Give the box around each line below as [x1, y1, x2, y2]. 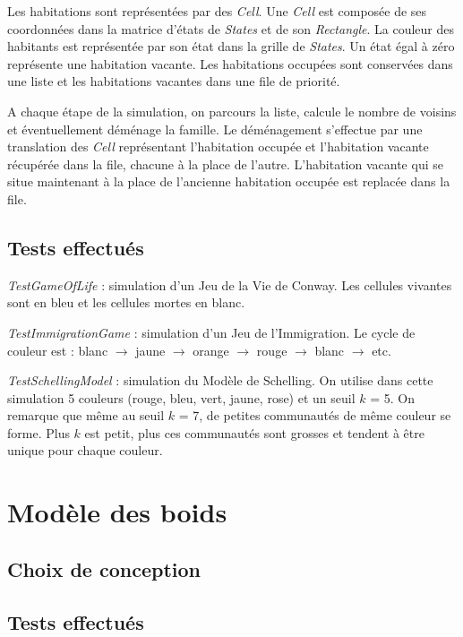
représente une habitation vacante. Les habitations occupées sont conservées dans [7, 54, 453, 73]
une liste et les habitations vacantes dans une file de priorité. [7, 72, 340, 90]
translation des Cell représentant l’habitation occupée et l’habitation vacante [7, 137, 429, 156]
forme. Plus [7, 423, 70, 442]
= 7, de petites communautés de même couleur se [178, 406, 451, 425]
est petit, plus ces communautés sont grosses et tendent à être [84, 423, 424, 442]
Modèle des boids [7, 494, 227, 530]
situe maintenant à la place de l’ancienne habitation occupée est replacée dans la [7, 172, 450, 191]
